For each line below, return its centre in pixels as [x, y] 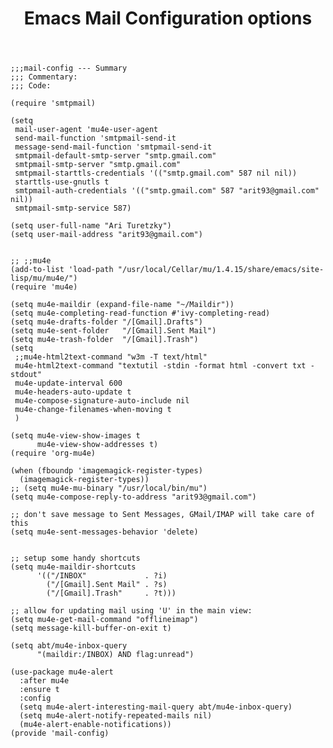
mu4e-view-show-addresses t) [97, 445]
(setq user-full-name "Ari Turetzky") [91, 226]
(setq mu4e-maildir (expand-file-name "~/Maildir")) [122, 305]
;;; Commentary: [44, 77]
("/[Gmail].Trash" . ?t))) [111, 593]
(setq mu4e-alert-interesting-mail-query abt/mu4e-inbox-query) [156, 707]
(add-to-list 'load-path [62, 270]
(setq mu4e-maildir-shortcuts [73, 567]
